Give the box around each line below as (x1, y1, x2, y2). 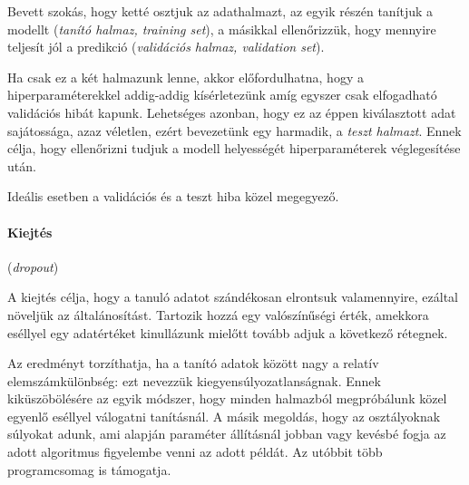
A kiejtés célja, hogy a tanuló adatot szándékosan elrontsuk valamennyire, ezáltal (7, 287, 458, 306)
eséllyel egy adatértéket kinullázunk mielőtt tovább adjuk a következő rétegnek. (7, 323, 448, 342)
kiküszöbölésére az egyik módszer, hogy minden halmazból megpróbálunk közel (7, 389, 447, 408)
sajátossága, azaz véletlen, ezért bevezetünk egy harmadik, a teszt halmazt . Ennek (7, 121, 462, 140)
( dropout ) (7, 257, 59, 276)
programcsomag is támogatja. (7, 460, 171, 479)
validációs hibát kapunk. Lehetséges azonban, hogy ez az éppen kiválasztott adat (7, 102, 456, 121)
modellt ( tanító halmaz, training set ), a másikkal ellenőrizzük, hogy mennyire (7, 19, 436, 38)
